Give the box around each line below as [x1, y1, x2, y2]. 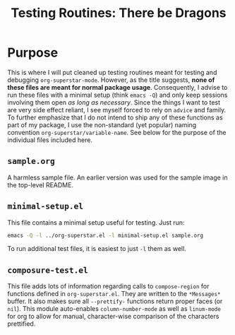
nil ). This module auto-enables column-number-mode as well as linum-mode [7, 305, 221, 313]
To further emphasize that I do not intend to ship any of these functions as [7, 113, 224, 122]
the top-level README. [7, 180, 74, 189]
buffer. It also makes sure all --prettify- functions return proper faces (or [7, 297, 223, 305]
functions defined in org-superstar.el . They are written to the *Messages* [7, 290, 221, 298]
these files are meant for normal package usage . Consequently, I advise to [7, 83, 228, 91]
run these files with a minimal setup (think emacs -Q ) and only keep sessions [7, 90, 228, 99]
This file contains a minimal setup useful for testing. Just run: [7, 218, 185, 227]
